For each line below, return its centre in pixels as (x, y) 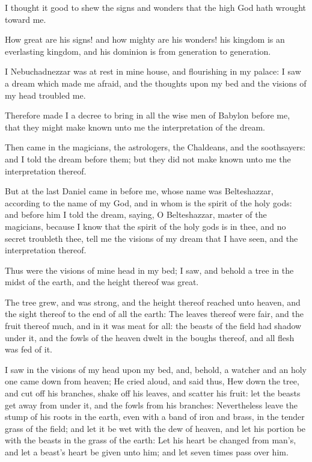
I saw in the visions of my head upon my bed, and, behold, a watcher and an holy (156, 369)
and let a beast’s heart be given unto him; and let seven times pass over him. (147, 452)
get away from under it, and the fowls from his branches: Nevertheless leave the (151, 405)
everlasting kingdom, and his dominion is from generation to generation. (138, 51)
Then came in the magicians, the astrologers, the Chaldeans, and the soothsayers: (155, 147)
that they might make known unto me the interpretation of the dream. (135, 127)
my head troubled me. (45, 95)
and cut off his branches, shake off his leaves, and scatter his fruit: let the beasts (153, 393)
